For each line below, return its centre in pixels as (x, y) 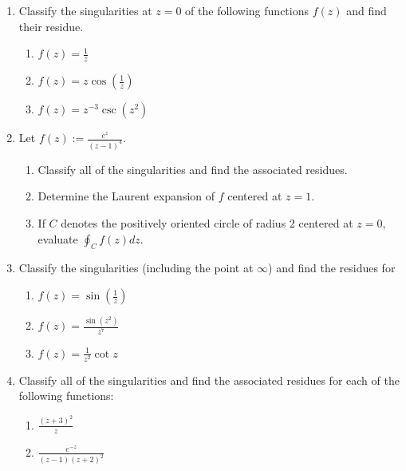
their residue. (51, 26)
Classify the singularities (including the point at (136, 268)
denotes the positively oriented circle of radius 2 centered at (207, 223)
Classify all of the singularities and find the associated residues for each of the (209, 380)
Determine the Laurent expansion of (126, 196)
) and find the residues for (332, 268)
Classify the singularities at (85, 10)
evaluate (58, 238)
